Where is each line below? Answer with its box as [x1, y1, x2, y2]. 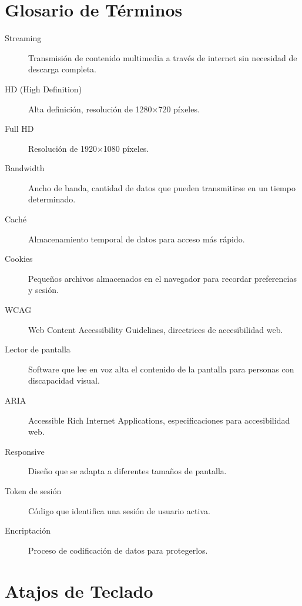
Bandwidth [5, 162, 45, 174]
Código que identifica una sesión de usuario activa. [28, 504, 210, 517]
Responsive [5, 445, 45, 457]
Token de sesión [5, 484, 62, 497]
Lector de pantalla [5, 343, 71, 355]
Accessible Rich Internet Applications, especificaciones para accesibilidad [28, 414, 290, 426]
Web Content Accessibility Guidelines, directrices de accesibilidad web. [28, 323, 283, 335]
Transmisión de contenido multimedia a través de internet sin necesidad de [28, 51, 297, 64]
